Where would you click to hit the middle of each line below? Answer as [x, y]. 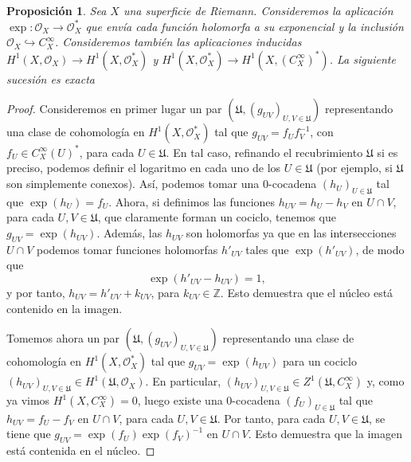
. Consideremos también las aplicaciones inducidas [178, 42]
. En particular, [183, 381]
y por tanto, [36, 293]
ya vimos [28, 400]
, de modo [380, 249]
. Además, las [129, 233]
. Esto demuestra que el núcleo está [307, 293]
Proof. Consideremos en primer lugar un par [114, 109]
